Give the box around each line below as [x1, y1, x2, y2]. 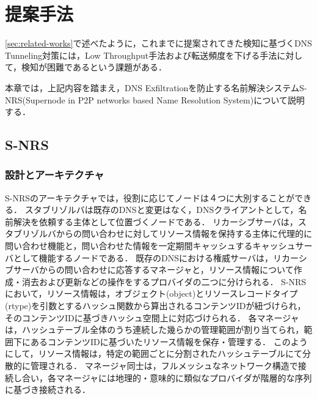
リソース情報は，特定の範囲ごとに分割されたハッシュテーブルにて [38, 347, 303, 360]
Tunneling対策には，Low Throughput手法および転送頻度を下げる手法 [5, 48, 277, 61]
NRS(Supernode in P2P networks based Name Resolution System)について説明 [5, 93, 305, 106]
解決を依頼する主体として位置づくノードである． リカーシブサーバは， [13, 215, 298, 228]
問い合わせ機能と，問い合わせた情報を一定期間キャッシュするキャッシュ [5, 239, 296, 252]
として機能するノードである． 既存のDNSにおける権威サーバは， [13, 251, 273, 264]
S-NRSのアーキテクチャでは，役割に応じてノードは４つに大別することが [5, 191, 295, 204]
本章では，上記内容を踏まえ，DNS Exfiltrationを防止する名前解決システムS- [5, 81, 307, 94]
